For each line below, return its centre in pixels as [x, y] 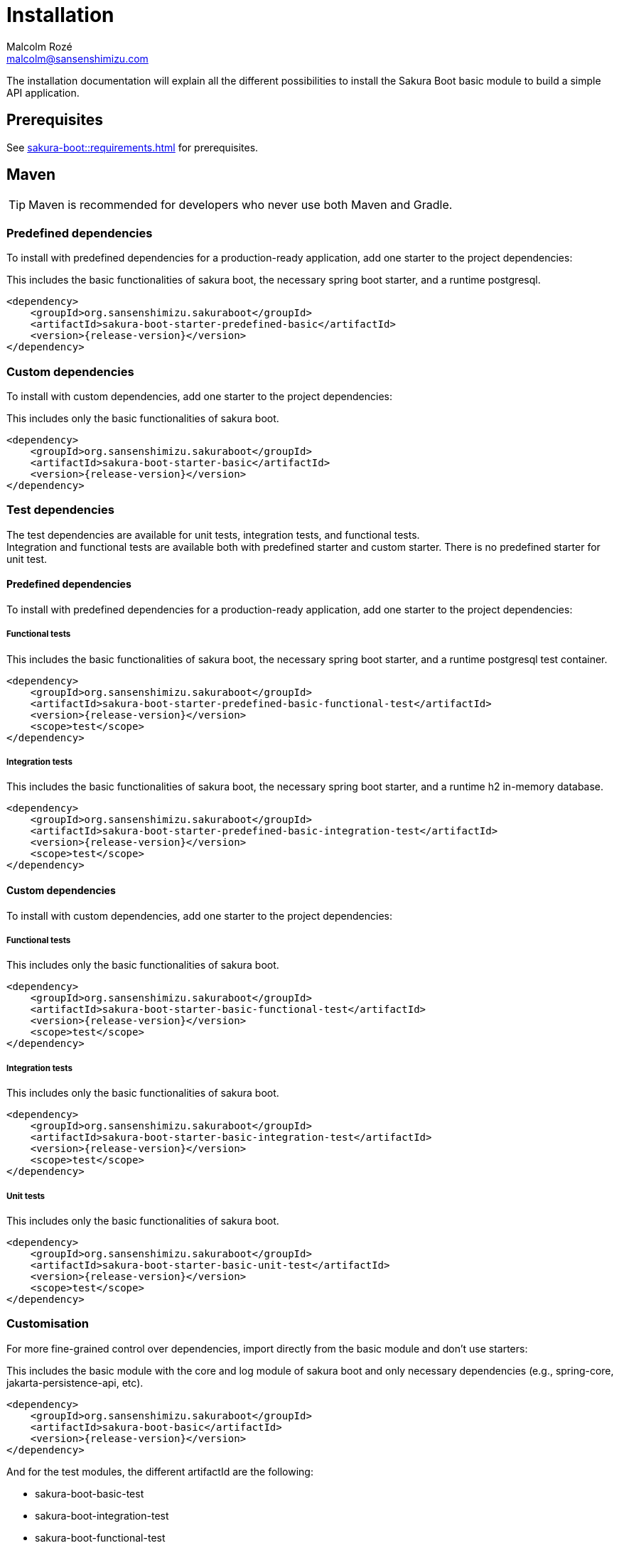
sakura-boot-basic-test [90, 1493]
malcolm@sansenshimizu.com [77, 58]
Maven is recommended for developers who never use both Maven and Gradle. [241, 205]
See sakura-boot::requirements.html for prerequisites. [133, 147]
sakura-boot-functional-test [100, 1537]
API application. [43, 92]
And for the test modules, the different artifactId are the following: [160, 1471]
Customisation [48, 1324]
